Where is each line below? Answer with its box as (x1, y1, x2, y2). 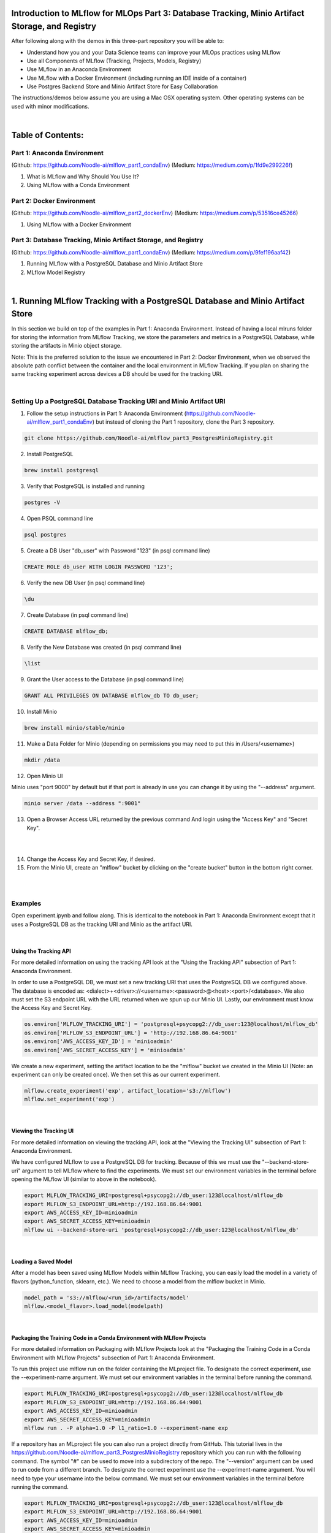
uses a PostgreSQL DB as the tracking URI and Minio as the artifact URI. (11, 920, 193, 928)
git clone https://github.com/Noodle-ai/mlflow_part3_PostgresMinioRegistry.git (24, 435, 273, 442)
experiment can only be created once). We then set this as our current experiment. (11, 1071, 221, 1078)
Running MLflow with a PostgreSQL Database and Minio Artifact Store (26, 260, 204, 267)
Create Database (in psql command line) (26, 611, 129, 619)
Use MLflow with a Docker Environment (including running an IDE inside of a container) (26, 74, 247, 82)
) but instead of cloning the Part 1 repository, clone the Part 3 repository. (92, 418, 275, 426)
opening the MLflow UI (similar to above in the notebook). (11, 1176, 157, 1183)
